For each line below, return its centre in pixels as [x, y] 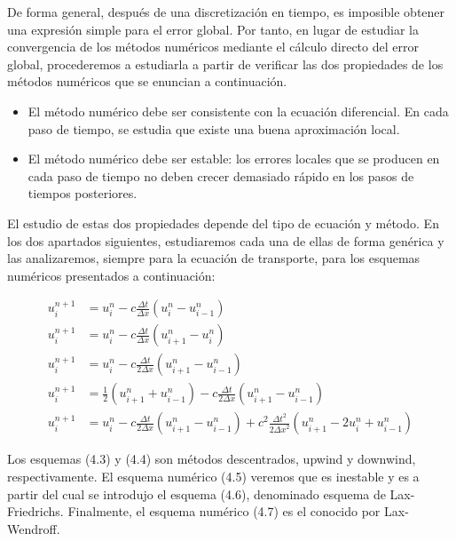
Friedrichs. [35, 511]
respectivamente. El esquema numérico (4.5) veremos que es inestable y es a [213, 477]
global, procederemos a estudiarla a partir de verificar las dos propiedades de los [225, 64]
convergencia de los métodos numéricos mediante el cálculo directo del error [213, 47]
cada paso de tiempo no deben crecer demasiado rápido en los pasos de [221, 175]
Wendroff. [34, 528]
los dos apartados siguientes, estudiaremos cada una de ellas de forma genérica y [226, 240]
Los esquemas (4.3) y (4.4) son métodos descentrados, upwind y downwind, [212, 459]
